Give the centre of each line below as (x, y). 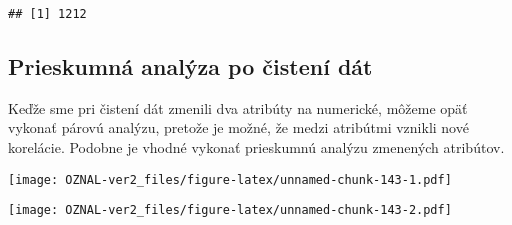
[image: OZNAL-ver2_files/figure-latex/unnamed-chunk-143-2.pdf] (230, 210)
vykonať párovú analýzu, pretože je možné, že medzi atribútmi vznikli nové (238, 127)
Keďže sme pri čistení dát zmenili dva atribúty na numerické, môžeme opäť (238, 107)
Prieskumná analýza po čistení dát (190, 66)
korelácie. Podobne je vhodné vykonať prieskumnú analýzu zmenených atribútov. (256, 147)
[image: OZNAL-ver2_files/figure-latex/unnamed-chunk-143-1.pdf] (230, 179)
